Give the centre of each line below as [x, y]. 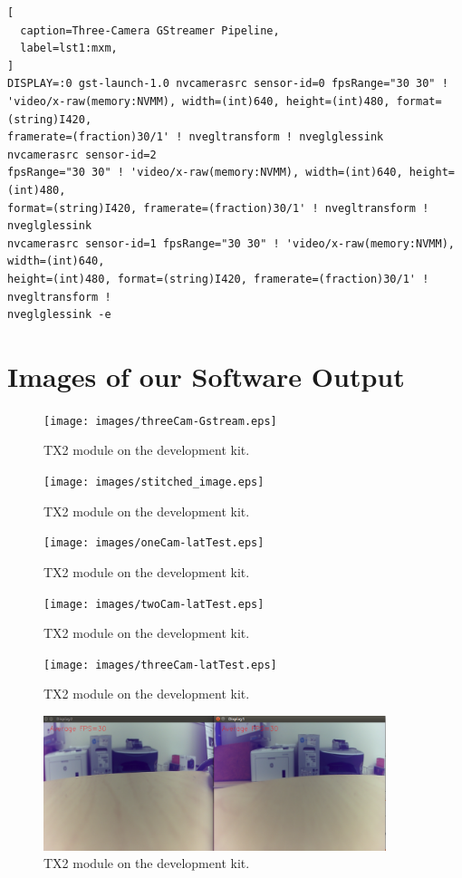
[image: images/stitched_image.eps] [154, 482]
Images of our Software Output [206, 376]
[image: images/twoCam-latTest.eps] [154, 604]
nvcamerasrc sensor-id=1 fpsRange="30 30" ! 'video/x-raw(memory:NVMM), [231, 243]
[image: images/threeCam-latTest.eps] [160, 665]
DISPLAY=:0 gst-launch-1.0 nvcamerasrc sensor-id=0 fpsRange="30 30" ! [228, 84]
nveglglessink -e [59, 315]
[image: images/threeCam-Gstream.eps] [160, 421]
